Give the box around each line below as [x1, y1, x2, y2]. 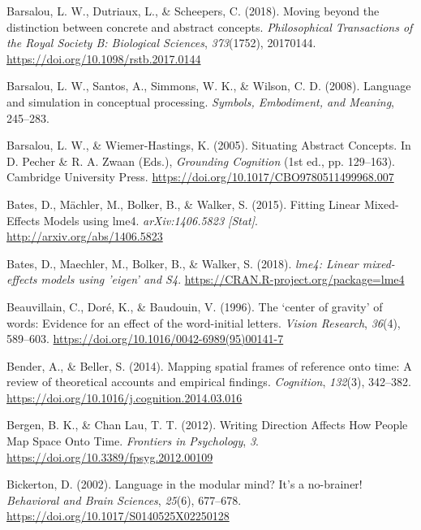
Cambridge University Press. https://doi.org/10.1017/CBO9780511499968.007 [6, 168, 394, 185]
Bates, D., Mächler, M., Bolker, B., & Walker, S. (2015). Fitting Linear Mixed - [6, 195, 399, 212]
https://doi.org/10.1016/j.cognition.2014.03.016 [6, 389, 243, 406]
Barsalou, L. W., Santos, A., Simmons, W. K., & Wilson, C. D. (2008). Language [6, 77, 411, 94]
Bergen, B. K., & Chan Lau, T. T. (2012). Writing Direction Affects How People [6, 416, 408, 433]
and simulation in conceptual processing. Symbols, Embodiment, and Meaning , [6, 93, 394, 110]
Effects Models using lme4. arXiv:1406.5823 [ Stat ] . [6, 211, 258, 228]
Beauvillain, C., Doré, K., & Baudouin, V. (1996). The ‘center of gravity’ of [6, 298, 383, 315]
